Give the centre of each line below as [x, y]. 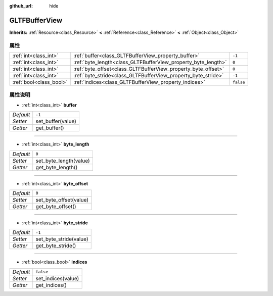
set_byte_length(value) [63, 161]
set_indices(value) [57, 278]
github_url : [21, 6]
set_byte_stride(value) [62, 239]
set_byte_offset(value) [62, 200]
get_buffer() [50, 128]
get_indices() [51, 285]
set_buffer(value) [56, 121]
